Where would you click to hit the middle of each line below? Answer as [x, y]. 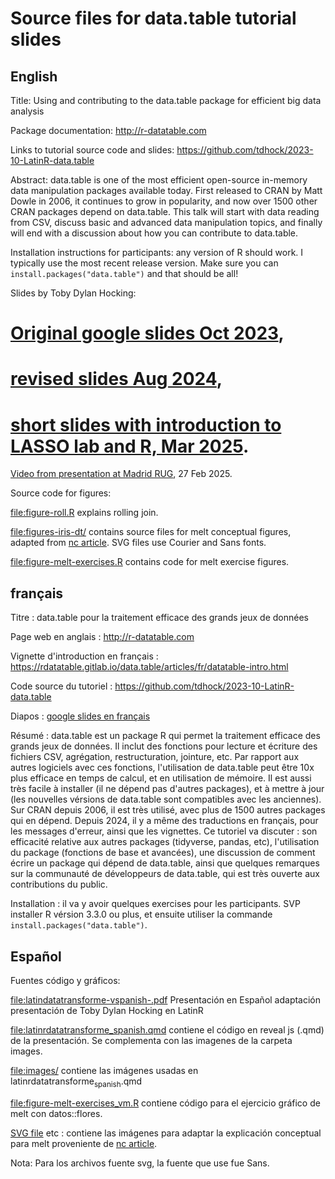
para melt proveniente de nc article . [84, 1143]
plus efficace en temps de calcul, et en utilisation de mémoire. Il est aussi [161, 778]
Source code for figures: [61, 493]
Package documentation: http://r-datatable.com [108, 130]
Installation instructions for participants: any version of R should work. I [157, 252]
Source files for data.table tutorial [153, 18]
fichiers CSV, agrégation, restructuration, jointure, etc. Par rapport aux [155, 757]
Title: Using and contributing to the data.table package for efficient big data [166, 100]
